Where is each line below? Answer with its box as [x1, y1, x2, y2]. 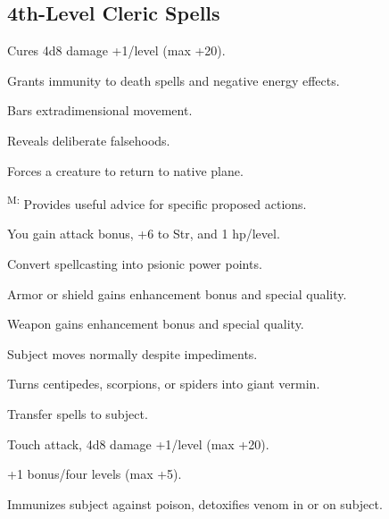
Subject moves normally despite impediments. [7, 344, 258, 363]
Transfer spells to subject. [7, 404, 148, 423]
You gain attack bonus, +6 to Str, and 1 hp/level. [7, 224, 280, 243]
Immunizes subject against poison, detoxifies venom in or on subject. [7, 494, 383, 513]
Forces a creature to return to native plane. [7, 161, 244, 180]
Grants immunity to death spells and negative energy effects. [7, 71, 340, 89]
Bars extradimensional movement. [7, 101, 193, 120]
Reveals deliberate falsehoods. [7, 130, 170, 149]
